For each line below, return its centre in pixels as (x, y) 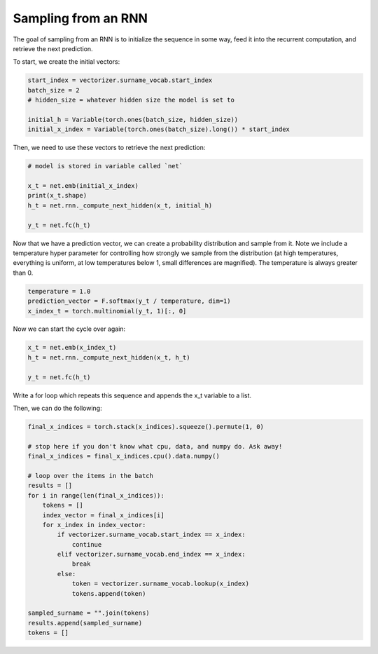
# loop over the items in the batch (91, 476)
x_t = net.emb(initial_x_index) (83, 186)
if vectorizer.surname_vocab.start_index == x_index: (151, 535)
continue (87, 544)
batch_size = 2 (54, 90)
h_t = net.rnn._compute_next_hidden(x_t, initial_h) (120, 205)
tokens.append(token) (109, 593)
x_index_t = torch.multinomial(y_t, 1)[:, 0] (107, 311)
